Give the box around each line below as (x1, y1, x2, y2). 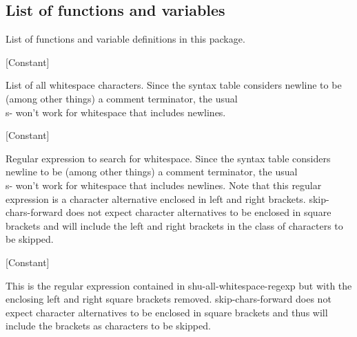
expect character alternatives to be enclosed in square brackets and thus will (6, 305, 328, 319)
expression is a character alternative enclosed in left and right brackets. (6, 191, 306, 206)
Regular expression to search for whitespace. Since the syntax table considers (6, 151, 331, 165)
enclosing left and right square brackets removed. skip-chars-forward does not (6, 292, 331, 306)
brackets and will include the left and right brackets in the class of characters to (6, 218, 343, 232)
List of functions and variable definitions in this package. (6, 32, 245, 46)
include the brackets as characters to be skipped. (6, 318, 211, 333)
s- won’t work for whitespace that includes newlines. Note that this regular (6, 177, 322, 192)
